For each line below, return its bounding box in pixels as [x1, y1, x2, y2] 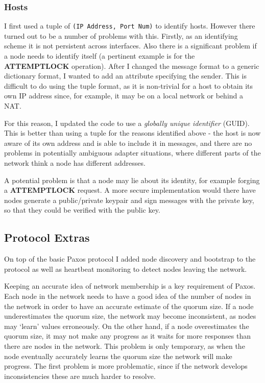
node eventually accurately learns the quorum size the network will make [4, 350, 232, 361]
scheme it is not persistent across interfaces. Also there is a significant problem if [4, 40, 257, 51]
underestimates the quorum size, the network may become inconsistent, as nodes [4, 311, 256, 321]
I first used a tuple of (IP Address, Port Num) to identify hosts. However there [4, 20, 255, 31]
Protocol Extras [4, 229, 90, 245]
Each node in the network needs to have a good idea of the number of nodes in [4, 290, 251, 301]
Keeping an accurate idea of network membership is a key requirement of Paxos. [4, 280, 256, 291]
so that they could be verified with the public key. [4, 205, 160, 215]
